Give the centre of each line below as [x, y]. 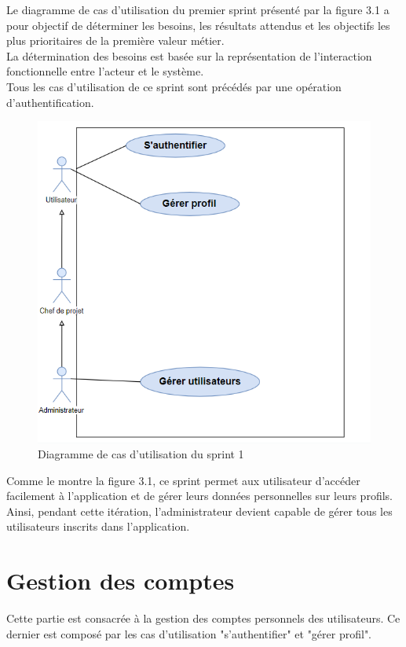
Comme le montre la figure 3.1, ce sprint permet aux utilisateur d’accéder [183, 480]
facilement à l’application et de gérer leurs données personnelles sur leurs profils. [199, 496]
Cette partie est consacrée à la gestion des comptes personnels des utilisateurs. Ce [203, 618]
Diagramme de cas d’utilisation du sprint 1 [141, 454]
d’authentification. [50, 102]
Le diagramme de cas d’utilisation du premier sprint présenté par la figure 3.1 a [198, 9]
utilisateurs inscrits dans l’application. [98, 526]
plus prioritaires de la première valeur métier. [115, 40]
